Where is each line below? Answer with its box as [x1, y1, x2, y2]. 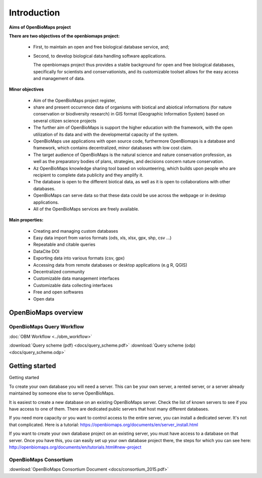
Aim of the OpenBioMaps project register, [33, 97, 116, 103]
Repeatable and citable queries [33, 241, 96, 247]
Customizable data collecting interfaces [33, 282, 113, 288]
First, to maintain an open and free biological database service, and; [33, 44, 169, 50]
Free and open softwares [33, 289, 83, 295]
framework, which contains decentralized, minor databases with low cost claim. [33, 145, 193, 151]
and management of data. [33, 75, 85, 81]
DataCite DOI [33, 248, 60, 254]
